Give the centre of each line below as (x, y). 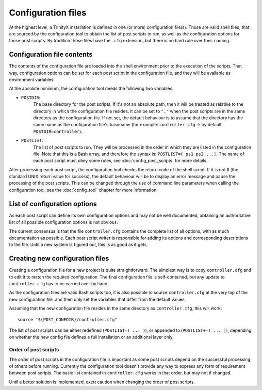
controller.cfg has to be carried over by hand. (59, 284)
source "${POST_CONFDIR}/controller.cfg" (67, 319)
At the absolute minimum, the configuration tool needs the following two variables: (91, 89)
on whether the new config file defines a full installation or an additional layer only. (91, 337)
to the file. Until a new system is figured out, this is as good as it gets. (78, 244)
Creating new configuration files (59, 259)
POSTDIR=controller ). (58, 131)
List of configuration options (53, 204)
